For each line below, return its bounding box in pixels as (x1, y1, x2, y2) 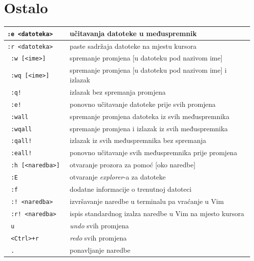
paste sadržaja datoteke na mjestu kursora (69, 40, 197, 51)
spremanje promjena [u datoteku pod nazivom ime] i (69, 65, 227, 75)
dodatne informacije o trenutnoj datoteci (69, 184, 191, 194)
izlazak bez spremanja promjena (69, 86, 166, 97)
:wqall (11, 125, 32, 133)
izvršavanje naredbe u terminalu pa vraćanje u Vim (69, 196, 224, 206)
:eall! (11, 150, 32, 157)
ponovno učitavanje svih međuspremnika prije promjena (69, 147, 237, 158)
